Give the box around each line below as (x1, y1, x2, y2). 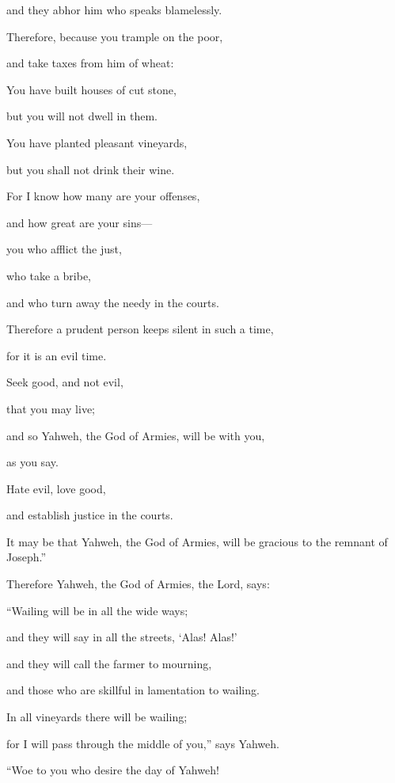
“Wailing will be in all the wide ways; (6, 602, 188, 618)
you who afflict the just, (6, 241, 122, 257)
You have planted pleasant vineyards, (6, 134, 188, 150)
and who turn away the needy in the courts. (6, 294, 219, 310)
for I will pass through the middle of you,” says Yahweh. (6, 735, 279, 751)
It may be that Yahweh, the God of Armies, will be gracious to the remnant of (6, 533, 388, 549)
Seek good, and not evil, (6, 374, 123, 390)
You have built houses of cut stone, (6, 81, 177, 97)
